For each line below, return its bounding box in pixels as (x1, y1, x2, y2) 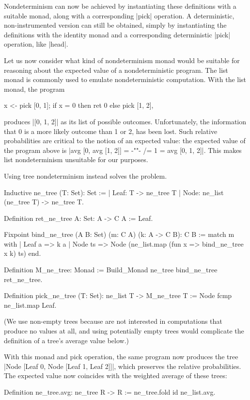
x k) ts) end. (4, 248, 41, 258)
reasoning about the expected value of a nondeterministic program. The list (4, 65, 228, 75)
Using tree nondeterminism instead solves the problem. (4, 170, 167, 181)
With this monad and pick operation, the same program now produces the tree (4, 351, 238, 362)
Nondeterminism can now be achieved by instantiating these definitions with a (4, 1, 236, 11)
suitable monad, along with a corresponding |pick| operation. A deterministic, (4, 10, 234, 20)
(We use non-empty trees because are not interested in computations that (4, 316, 222, 326)
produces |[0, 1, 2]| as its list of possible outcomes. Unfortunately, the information (4, 116, 247, 126)
